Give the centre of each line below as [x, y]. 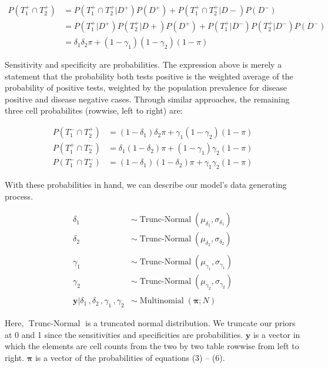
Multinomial [162, 301]
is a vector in [277, 334]
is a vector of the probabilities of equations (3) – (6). [130, 357]
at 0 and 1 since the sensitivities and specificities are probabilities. [124, 334]
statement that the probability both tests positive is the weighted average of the [149, 76]
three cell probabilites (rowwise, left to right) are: [94, 110]
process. [19, 196]
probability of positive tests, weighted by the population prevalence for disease [146, 87]
